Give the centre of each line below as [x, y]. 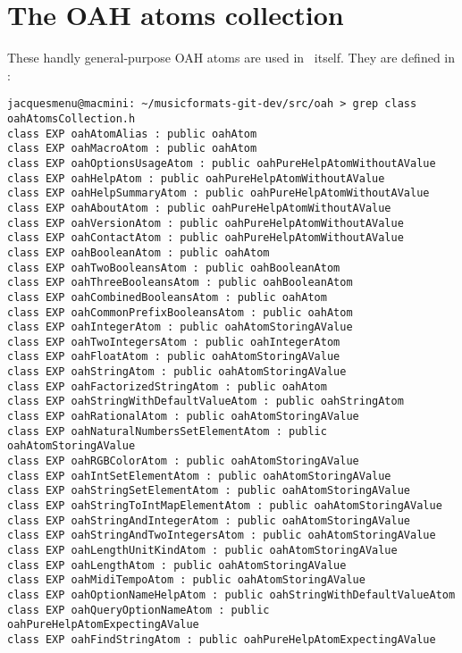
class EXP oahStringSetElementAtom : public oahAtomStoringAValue [209, 491]
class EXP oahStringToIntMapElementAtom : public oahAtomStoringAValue [225, 506]
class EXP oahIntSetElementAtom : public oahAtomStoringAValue [199, 476]
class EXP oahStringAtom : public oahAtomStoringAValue [177, 372]
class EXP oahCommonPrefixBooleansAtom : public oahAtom [180, 312]
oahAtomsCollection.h [71, 118]
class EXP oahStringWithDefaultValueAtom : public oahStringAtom [206, 402]
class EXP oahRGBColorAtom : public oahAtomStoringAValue [183, 461]
